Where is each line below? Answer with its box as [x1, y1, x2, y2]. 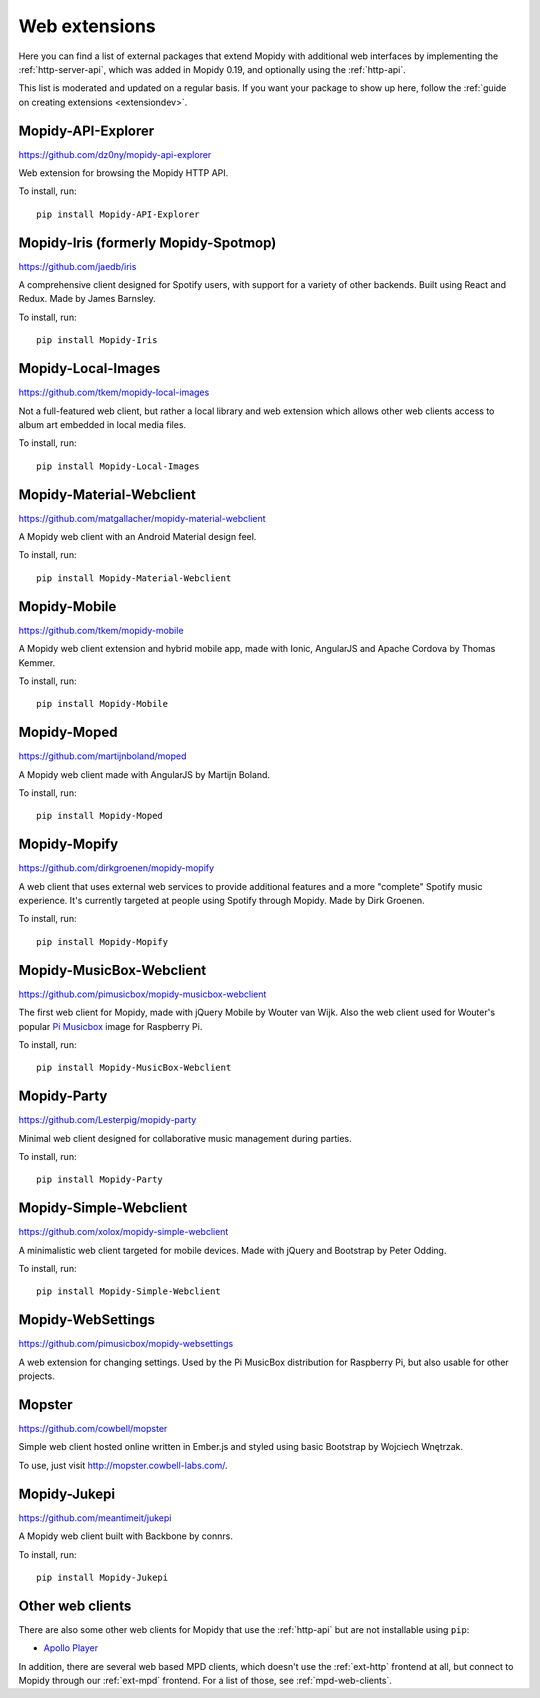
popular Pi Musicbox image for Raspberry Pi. [18, 1020, 203, 1032]
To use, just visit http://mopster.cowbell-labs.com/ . [18, 1459, 228, 1471]
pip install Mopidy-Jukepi [36, 1571, 169, 1583]
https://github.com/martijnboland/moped [18, 750, 187, 762]
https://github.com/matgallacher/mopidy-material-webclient [18, 512, 266, 524]
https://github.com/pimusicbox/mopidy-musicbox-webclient [18, 988, 267, 1000]
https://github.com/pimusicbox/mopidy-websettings [18, 1338, 234, 1350]
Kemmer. [18, 656, 56, 669]
